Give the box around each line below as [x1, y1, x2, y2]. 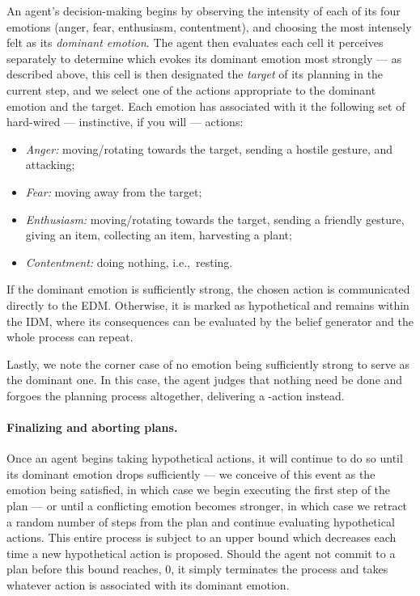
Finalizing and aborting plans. [6, 419, 178, 436]
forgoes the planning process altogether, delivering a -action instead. [6, 387, 345, 404]
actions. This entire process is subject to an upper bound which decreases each [6, 529, 397, 546]
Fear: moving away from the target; [25, 183, 202, 200]
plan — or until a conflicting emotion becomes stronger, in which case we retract [6, 497, 408, 514]
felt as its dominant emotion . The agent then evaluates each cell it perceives [6, 34, 384, 51]
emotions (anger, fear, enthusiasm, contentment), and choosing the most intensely [6, 18, 412, 35]
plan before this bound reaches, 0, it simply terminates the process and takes [6, 560, 388, 577]
